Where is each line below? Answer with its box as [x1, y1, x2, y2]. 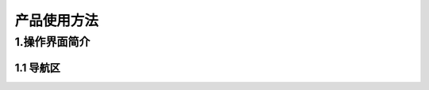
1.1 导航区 [14, 61, 61, 74]
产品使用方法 [14, 12, 99, 29]
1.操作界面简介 [14, 35, 91, 49]
